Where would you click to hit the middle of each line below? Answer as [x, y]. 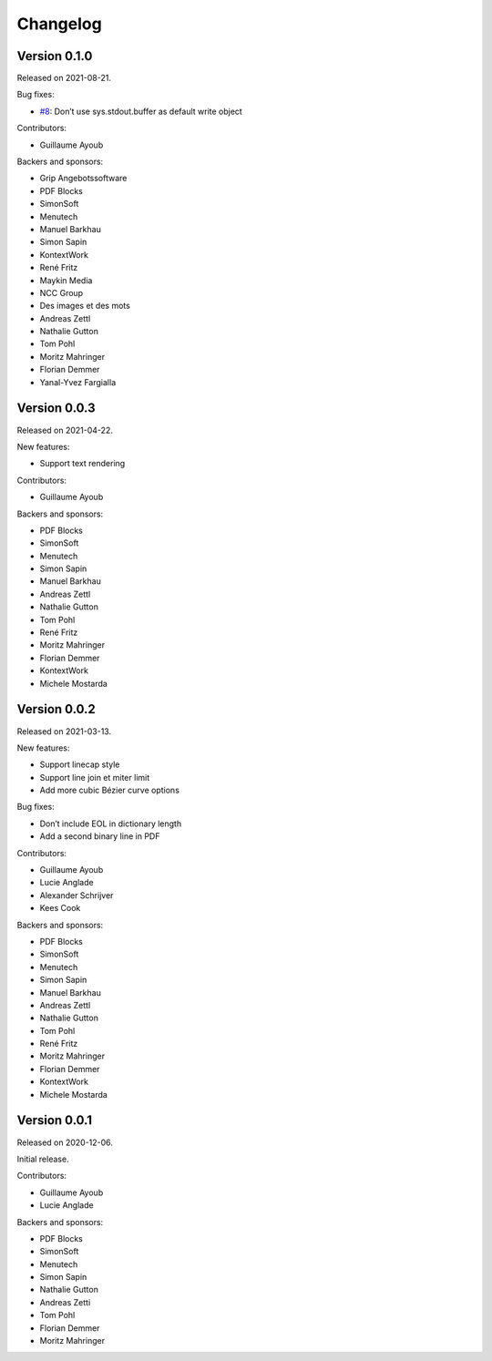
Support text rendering [82, 464]
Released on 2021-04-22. [65, 430]
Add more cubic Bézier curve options [109, 790]
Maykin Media [66, 280]
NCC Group [61, 292]
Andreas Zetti [65, 1302]
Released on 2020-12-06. [65, 1142]
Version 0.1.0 [55, 56]
